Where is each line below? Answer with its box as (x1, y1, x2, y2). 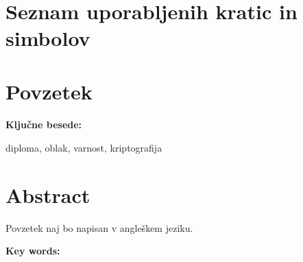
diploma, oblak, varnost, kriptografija (5, 140, 162, 154)
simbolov (5, 23, 90, 51)
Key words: (5, 243, 60, 258)
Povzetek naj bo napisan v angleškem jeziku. (5, 220, 193, 235)
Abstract (5, 180, 90, 209)
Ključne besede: (5, 117, 82, 132)
